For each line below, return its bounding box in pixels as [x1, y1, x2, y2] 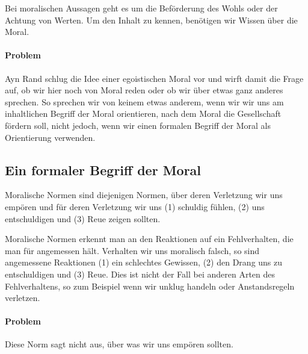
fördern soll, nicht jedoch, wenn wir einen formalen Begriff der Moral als [5, 119, 271, 131]
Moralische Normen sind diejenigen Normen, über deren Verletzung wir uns [5, 188, 283, 201]
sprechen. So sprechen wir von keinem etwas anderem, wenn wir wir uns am [5, 95, 284, 108]
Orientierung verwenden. [5, 131, 96, 143]
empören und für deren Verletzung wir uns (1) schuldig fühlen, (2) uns [5, 200, 265, 213]
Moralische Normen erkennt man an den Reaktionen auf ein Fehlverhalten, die [5, 232, 294, 245]
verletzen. [5, 291, 40, 304]
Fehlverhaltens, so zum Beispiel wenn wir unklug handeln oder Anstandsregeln [5, 279, 295, 292]
